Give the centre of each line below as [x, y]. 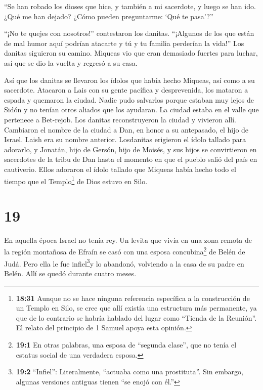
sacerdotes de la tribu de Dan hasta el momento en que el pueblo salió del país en [131, 159]
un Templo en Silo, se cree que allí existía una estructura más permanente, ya [136, 308]
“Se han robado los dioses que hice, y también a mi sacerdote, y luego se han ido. [130, 6]
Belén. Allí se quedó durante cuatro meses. [70, 273]
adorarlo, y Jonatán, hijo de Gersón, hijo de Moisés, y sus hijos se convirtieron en [130, 149]
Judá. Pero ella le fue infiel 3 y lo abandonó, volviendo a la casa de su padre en [124, 263]
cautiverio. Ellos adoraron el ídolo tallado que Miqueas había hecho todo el [120, 169]
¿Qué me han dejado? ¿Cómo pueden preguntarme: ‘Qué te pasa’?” [109, 16]
